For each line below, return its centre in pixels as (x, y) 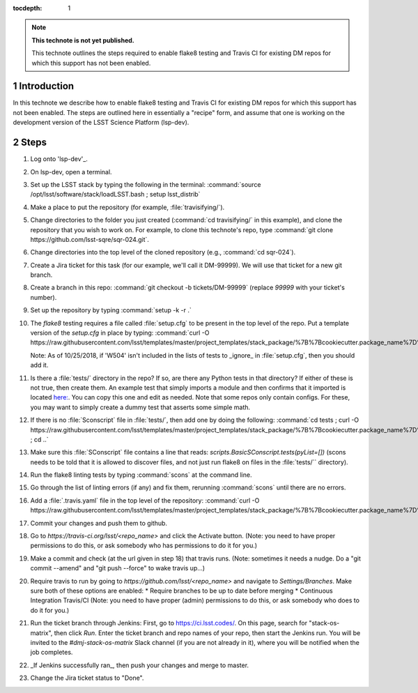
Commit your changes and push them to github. (99, 523)
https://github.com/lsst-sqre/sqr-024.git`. (90, 239)
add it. (39, 365)
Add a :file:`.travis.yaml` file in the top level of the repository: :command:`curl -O (145, 500)
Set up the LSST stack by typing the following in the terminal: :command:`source (146, 184)
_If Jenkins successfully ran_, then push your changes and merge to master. (140, 665)
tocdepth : (28, 8)
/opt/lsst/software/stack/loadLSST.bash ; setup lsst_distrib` (115, 195)
